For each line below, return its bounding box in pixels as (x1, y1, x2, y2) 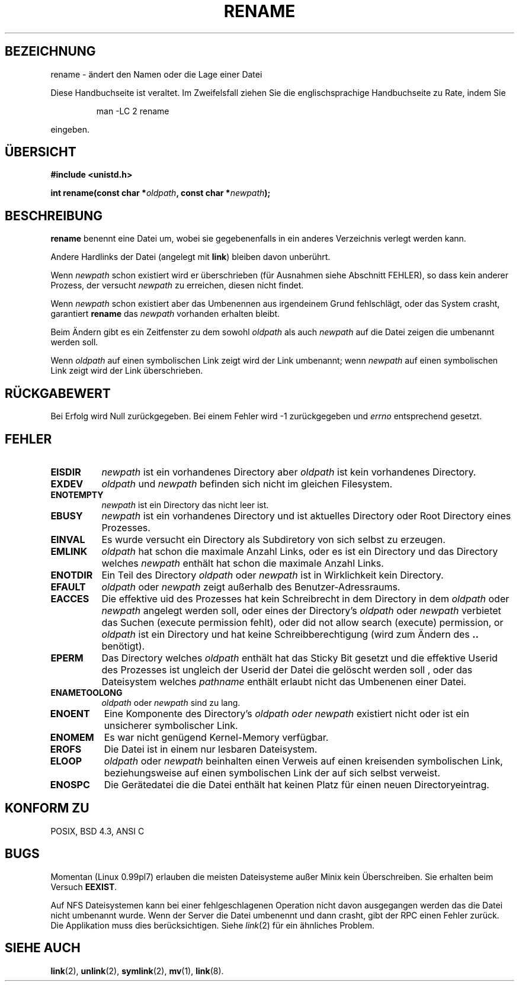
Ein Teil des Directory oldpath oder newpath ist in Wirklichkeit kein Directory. (101, 569, 444, 581)
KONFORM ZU (5, 801, 89, 816)
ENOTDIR (50, 569, 93, 581)
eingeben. (50, 124, 90, 134)
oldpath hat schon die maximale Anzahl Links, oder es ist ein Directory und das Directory (101, 545, 498, 557)
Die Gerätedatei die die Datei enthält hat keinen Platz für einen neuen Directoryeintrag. (104, 778, 489, 791)
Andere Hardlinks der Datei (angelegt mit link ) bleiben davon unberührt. (50, 252, 331, 262)
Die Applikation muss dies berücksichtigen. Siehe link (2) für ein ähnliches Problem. (50, 920, 374, 930)
